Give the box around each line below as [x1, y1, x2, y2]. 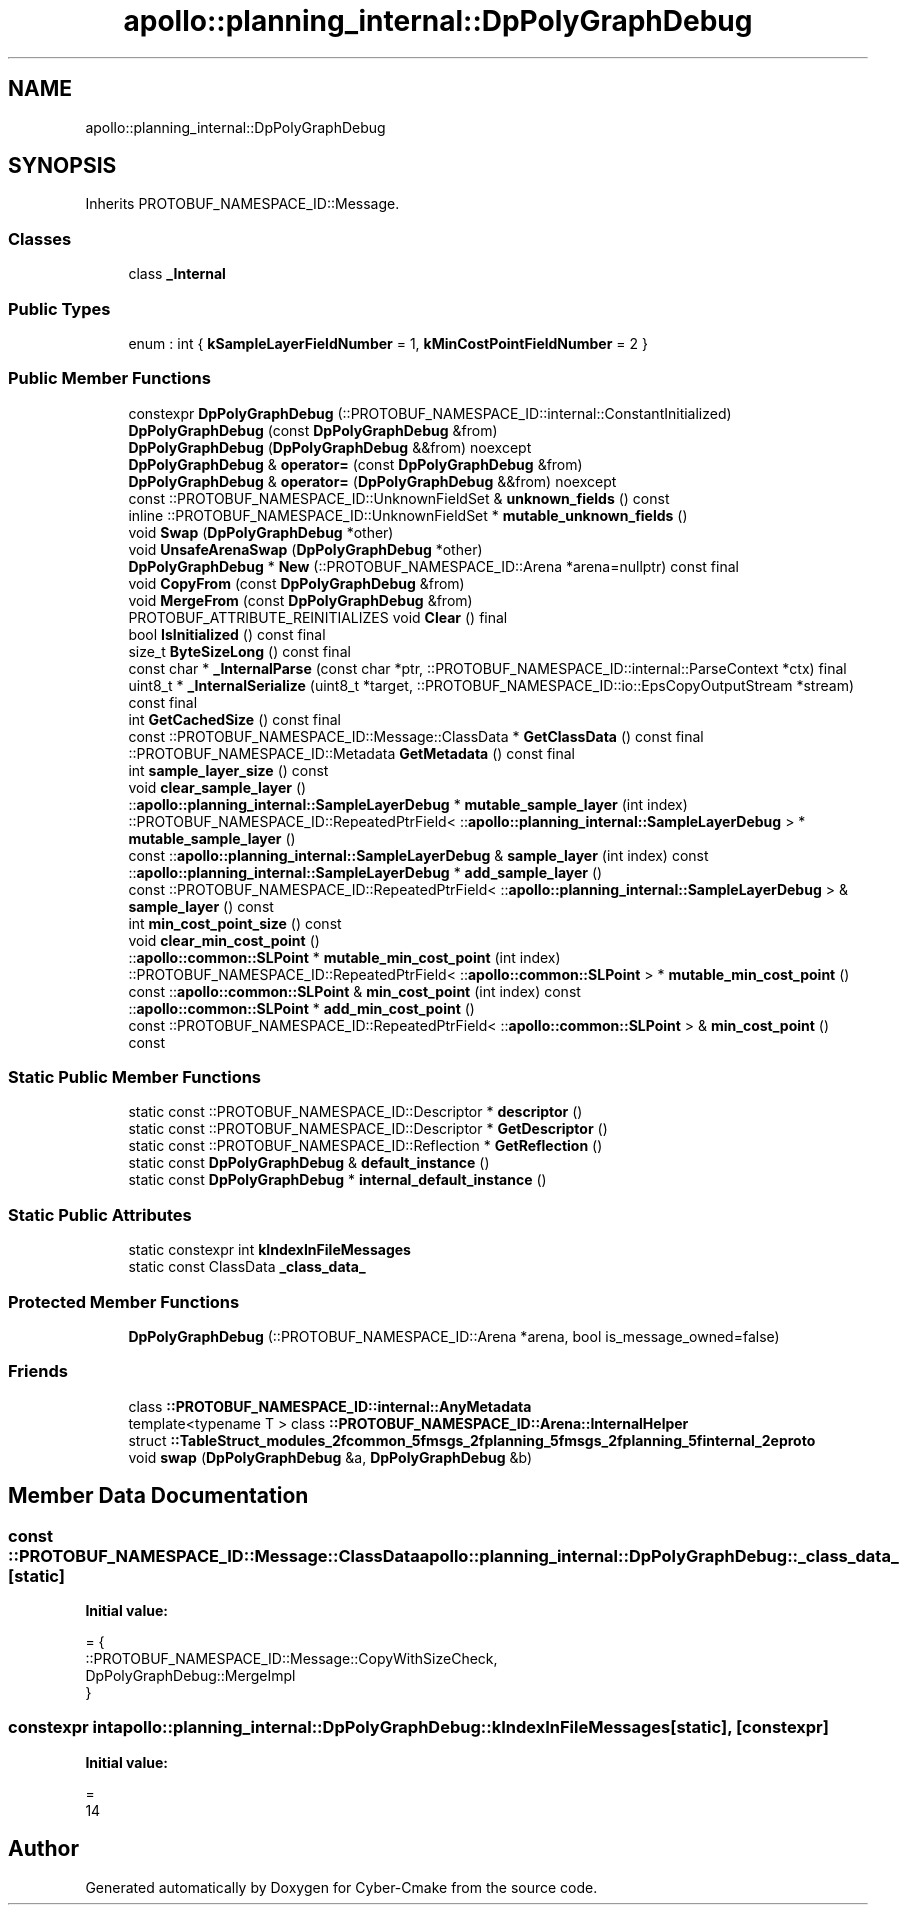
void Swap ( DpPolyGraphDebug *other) [128, 523, 394, 541]
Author [8, 1836, 79, 1862]
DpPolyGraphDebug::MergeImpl [85, 1666, 296, 1684]
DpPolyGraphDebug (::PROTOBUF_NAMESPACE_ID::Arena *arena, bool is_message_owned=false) [128, 1327, 780, 1345]
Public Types [8, 298, 111, 319]
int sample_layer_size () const [128, 761, 329, 779]
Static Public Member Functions [8, 1067, 262, 1088]
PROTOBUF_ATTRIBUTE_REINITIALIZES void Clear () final [128, 608, 508, 626]
